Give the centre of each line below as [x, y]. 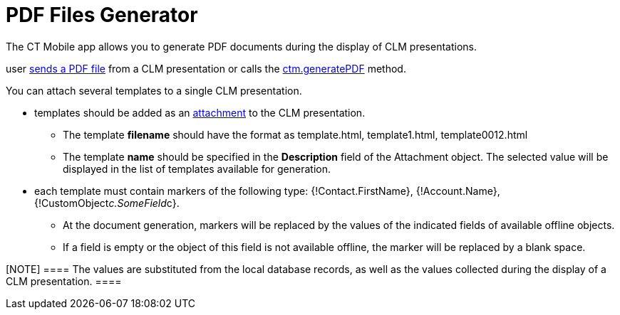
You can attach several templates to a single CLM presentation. [154, 90]
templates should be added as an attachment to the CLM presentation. [200, 112]
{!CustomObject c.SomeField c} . [107, 203]
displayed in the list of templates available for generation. [197, 169]
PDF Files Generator [102, 15]
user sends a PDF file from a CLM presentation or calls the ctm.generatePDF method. [206, 68]
